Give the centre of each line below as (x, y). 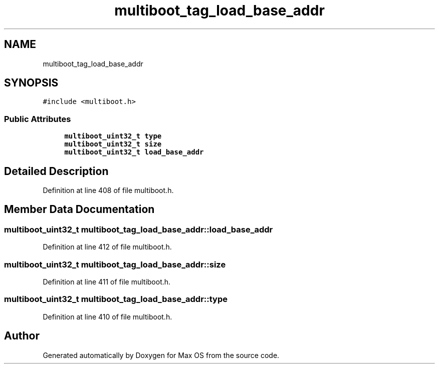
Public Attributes (38, 119)
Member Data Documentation (79, 209)
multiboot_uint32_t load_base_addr (134, 152)
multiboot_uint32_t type (113, 136)
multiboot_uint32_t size (113, 144)
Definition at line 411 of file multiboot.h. (107, 282)
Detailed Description (56, 171)
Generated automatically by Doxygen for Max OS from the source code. (161, 355)
